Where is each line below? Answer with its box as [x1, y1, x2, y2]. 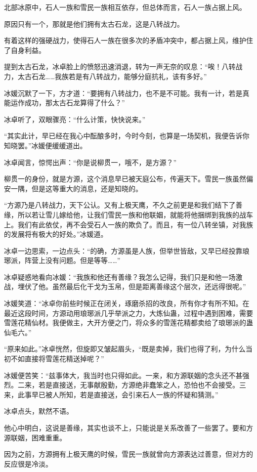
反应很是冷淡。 [4, 458, 52, 469]
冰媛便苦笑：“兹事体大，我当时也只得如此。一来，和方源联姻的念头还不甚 [4, 370, 243, 380]
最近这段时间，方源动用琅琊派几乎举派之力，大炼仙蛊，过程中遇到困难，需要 [4, 307, 253, 318]
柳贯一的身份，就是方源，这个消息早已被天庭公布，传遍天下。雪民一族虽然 [4, 173, 246, 184]
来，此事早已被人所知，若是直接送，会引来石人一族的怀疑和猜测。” [4, 389, 218, 399]
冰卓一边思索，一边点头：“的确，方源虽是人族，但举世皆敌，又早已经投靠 [4, 245, 243, 256]
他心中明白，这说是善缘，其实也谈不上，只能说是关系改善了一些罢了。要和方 [4, 423, 253, 432]
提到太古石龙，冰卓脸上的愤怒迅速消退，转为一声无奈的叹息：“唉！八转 [4, 61, 236, 72]
